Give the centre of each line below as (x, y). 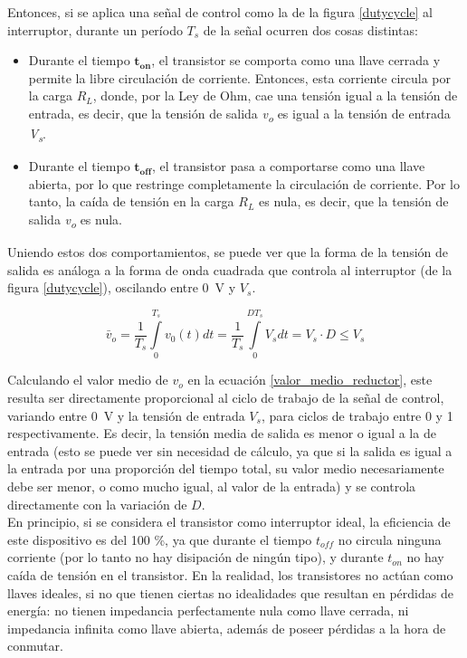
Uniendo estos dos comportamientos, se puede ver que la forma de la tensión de (228, 252)
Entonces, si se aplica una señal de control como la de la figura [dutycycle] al (220, 12)
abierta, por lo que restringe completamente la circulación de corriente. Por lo (244, 183)
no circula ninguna (390, 539)
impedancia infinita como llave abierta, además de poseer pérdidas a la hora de (227, 628)
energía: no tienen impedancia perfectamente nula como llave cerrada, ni (208, 610)
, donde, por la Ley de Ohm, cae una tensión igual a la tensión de (275, 95)
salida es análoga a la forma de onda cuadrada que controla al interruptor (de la (230, 269)
